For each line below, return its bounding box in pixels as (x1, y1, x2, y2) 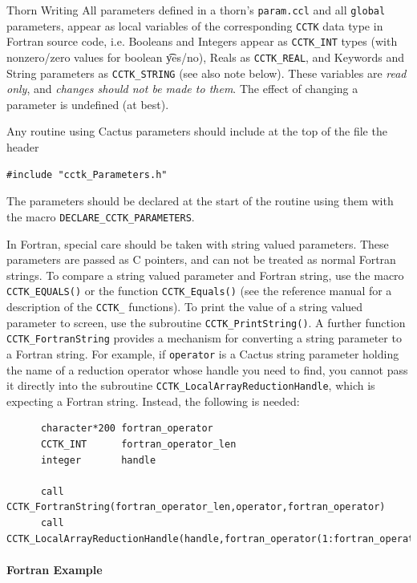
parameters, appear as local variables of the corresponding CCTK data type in (6, 17, 383, 34)
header (6, 139, 39, 156)
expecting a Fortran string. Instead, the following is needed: (6, 392, 300, 409)
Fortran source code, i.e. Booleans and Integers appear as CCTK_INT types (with (6, 33, 398, 50)
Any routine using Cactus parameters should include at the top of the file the (6, 123, 387, 140)
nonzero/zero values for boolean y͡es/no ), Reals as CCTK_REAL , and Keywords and (6, 48, 405, 65)
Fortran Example (6, 561, 103, 577)
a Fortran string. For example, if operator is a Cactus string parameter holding (6, 345, 399, 362)
